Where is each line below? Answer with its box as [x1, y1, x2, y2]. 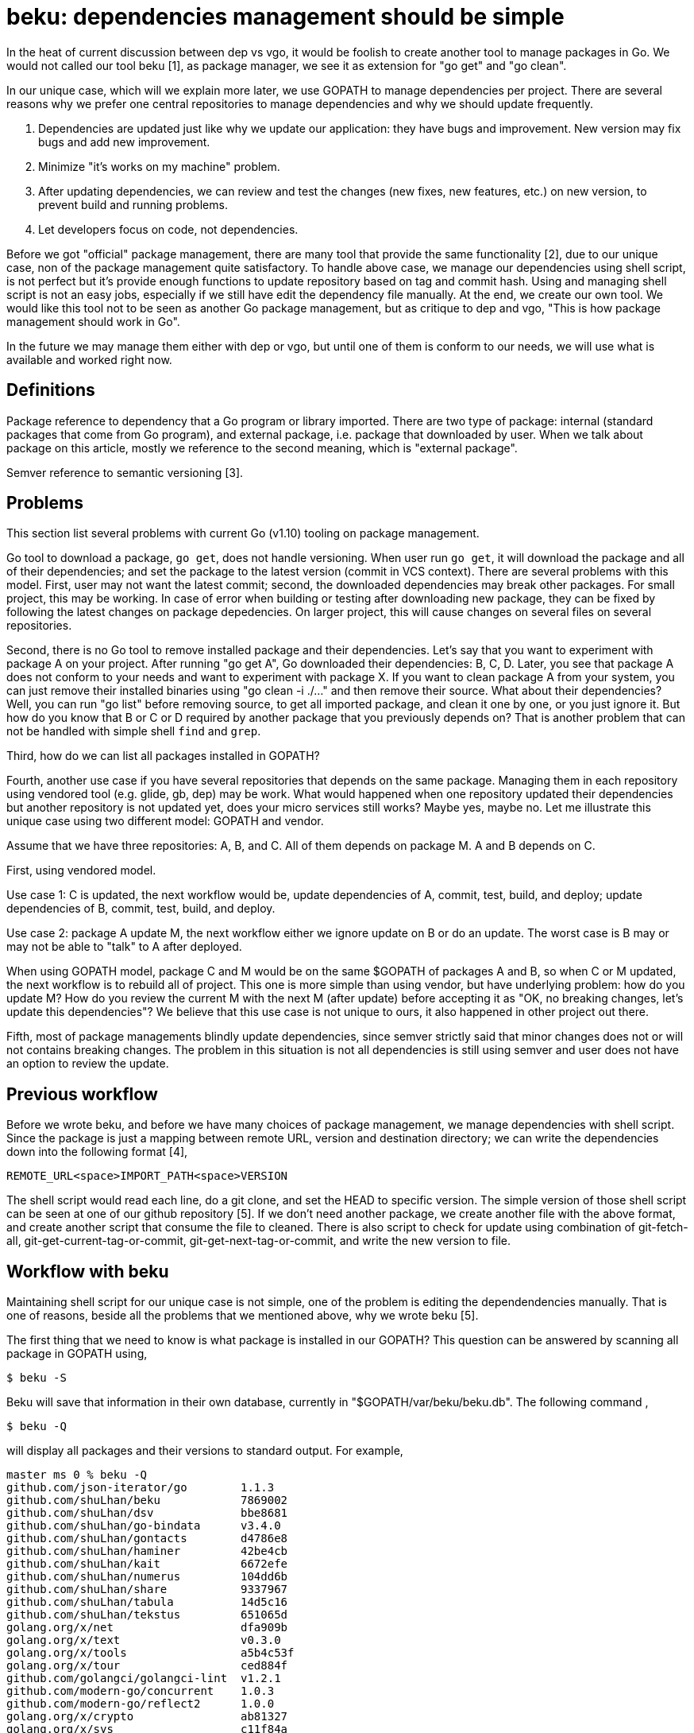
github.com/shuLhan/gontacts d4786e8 [6, 1532, 288, 1545]
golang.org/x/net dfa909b [6, 1621, 288, 1634]
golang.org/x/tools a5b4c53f [6, 1646, 295, 1660]
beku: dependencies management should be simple [6, 3, 565, 30]
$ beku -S [6, 1371, 67, 1385]
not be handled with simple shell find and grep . [6, 724, 261, 739]
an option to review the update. [6, 1056, 169, 1071]
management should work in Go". [6, 314, 180, 328]
